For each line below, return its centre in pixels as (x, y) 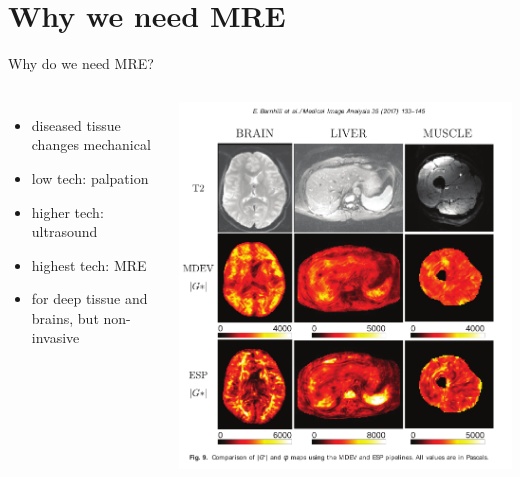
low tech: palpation (90, 177)
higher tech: (67, 211)
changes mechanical (91, 144)
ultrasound (64, 231)
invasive (55, 337)
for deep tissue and (89, 298)
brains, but (65, 317)
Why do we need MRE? (81, 63)
